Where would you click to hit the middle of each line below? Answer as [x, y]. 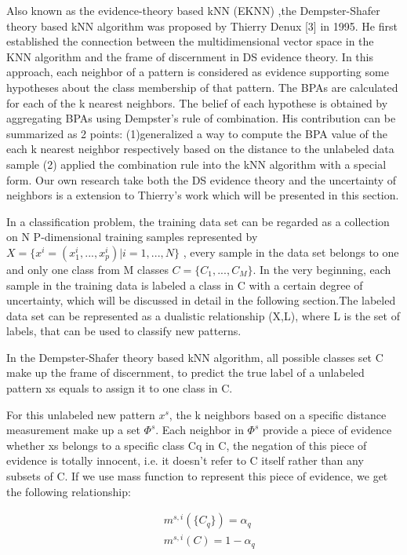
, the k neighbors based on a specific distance [278, 414]
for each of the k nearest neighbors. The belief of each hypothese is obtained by [197, 102]
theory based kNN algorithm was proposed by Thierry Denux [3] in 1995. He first [202, 26]
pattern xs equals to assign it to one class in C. [120, 388]
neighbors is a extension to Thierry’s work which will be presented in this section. [203, 195]
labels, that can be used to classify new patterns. [124, 331]
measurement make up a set [73, 430]
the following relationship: [69, 491]
